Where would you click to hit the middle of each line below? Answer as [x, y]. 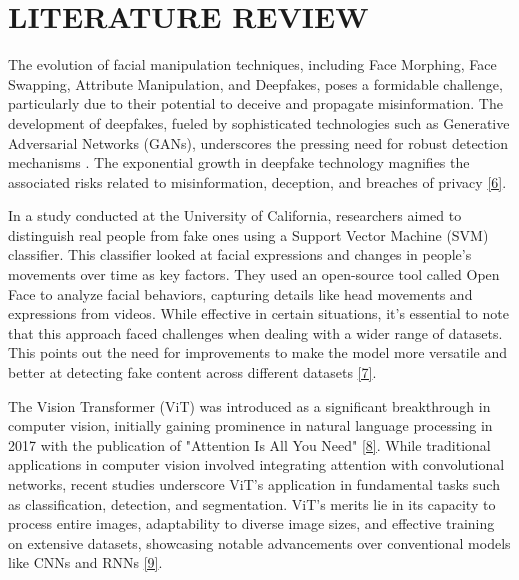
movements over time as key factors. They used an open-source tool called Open [254, 274]
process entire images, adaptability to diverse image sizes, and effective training [251, 523]
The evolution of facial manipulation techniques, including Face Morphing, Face [252, 64]
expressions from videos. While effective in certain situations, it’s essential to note [258, 313]
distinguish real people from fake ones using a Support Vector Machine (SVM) [248, 234]
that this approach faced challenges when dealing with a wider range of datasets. [255, 332]
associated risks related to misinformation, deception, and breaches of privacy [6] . [257, 181]
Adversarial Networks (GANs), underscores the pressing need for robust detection [258, 142]
